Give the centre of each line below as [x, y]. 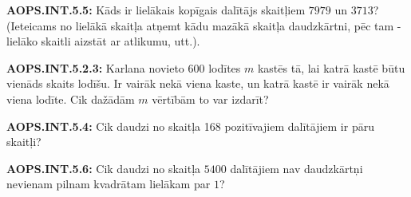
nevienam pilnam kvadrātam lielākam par [109, 184]
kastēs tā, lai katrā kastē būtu [331, 67]
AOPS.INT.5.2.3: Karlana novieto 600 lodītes [124, 67]
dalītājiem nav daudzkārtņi [296, 168]
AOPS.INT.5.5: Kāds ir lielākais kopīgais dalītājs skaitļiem [156, 10]
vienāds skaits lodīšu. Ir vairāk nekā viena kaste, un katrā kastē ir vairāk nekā [198, 83]
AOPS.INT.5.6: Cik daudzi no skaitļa [104, 168]
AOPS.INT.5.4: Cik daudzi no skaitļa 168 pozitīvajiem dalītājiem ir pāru [190, 126]
